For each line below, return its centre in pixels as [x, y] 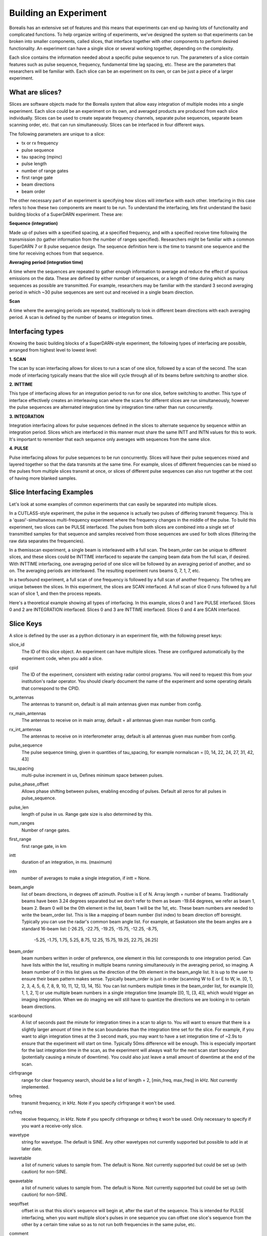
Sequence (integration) [34, 223]
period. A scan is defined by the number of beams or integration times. [81, 317]
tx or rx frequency [40, 143]
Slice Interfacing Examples [51, 492]
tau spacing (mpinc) [42, 157]
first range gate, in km [44, 846]
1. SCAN [18, 359]
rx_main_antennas [28, 713]
